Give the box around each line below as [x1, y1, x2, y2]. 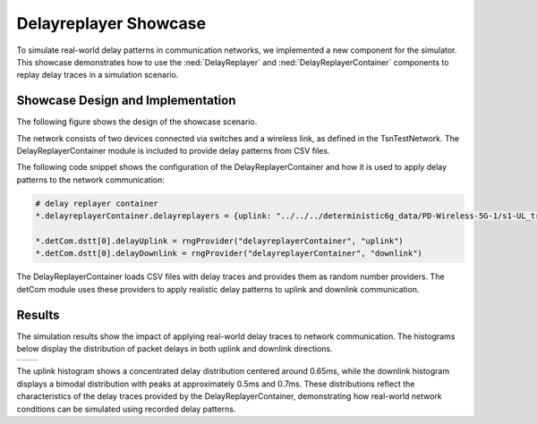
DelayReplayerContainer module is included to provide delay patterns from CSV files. [16, 146, 330, 157]
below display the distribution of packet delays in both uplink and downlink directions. [16, 343, 333, 354]
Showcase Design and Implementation [16, 93, 236, 108]
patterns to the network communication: [16, 174, 166, 185]
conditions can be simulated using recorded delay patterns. [16, 403, 236, 414]
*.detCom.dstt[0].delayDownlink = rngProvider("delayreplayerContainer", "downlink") [35, 249, 422, 259]
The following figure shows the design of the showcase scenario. [16, 116, 258, 127]
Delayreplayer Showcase [16, 13, 206, 33]
